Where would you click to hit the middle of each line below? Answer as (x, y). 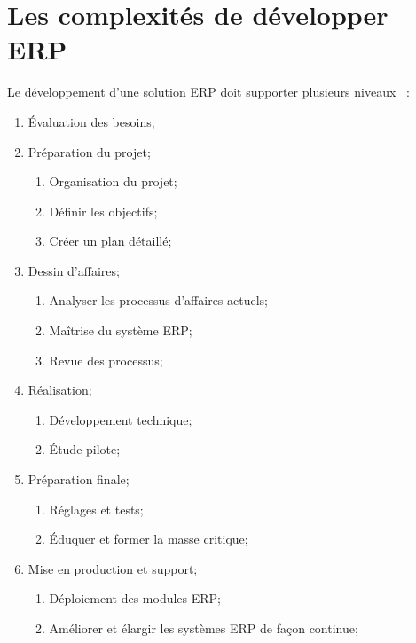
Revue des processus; (106, 360)
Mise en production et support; (113, 568)
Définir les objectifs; (103, 211)
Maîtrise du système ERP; (121, 330)
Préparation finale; (78, 479)
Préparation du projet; (89, 151)
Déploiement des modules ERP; (135, 598)
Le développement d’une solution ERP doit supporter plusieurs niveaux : (208, 92)
